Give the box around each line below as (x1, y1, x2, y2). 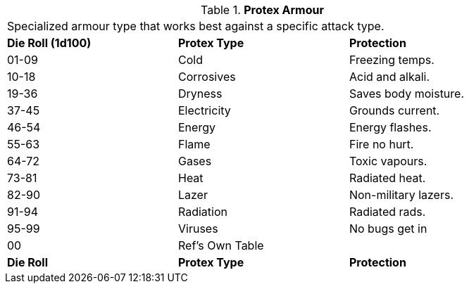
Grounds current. (349, 103, 440, 117)
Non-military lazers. (349, 188, 454, 202)
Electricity (177, 103, 231, 117)
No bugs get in (349, 221, 427, 236)
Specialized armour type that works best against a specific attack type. (7, 19, 384, 33)
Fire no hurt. (349, 137, 414, 151)
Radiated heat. (349, 171, 426, 185)
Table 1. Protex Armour (200, 3, 325, 17)
